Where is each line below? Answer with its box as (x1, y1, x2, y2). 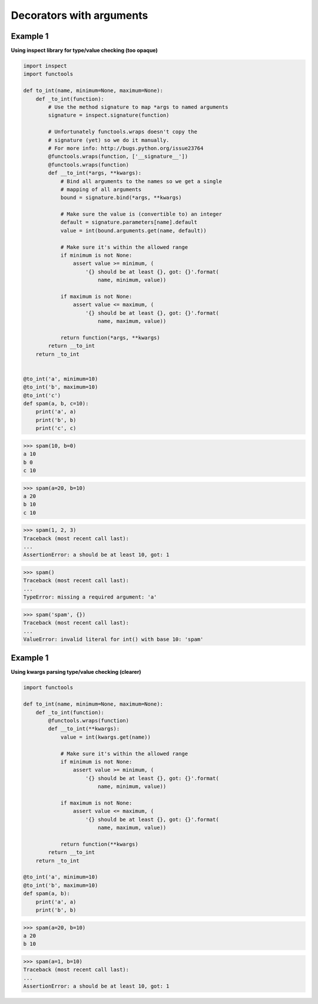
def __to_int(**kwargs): (48, 726, 120, 732)
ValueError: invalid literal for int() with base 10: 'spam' (23, 636, 204, 643)
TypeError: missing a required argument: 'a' (23, 594, 157, 600)
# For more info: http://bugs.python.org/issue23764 (48, 145, 204, 151)
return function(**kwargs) (60, 840, 138, 847)
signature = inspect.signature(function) (48, 112, 170, 119)
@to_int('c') (23, 392, 61, 398)
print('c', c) (35, 425, 77, 432)
